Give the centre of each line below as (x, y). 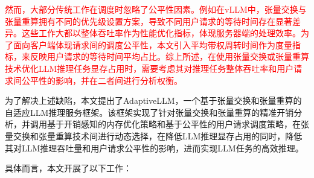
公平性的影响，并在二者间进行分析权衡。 (102, 80)
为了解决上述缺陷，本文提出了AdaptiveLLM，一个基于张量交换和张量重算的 (153, 100)
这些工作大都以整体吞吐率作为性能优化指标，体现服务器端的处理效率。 (161, 33)
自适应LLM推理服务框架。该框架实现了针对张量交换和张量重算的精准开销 (149, 112)
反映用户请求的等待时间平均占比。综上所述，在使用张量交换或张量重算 (169, 56)
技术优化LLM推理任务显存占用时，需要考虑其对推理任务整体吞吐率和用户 (149, 68)
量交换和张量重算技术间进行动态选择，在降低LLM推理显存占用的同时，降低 (154, 135)
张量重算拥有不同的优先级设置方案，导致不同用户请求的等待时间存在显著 (149, 21)
